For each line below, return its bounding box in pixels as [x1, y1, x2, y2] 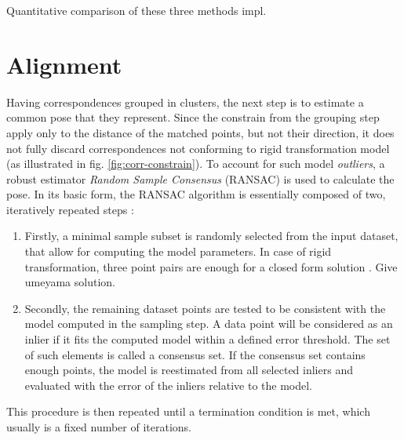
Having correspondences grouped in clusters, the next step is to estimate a [6, 93, 364, 110]
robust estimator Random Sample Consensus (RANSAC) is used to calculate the [6, 170, 395, 187]
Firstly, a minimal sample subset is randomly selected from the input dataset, [24, 227, 399, 244]
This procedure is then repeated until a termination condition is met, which [6, 403, 370, 420]
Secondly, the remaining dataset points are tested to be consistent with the [24, 300, 386, 316]
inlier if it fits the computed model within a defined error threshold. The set [24, 331, 391, 347]
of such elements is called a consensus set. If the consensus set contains [24, 346, 366, 362]
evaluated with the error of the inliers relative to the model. [24, 376, 313, 393]
